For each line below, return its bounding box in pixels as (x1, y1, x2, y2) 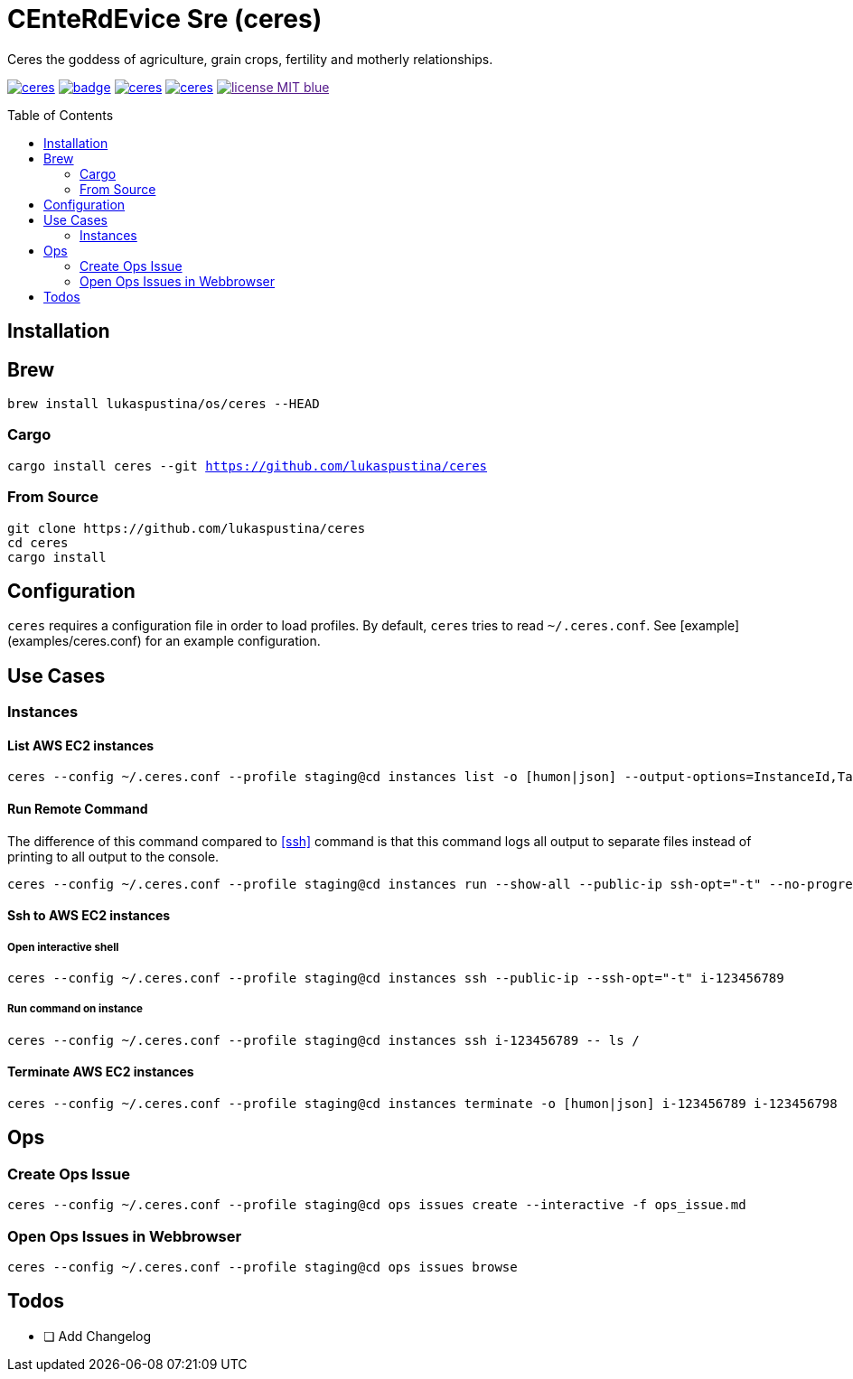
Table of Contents (7, 107, 114, 123)
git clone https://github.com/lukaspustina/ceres (7, 520, 366, 536)
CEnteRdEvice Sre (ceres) (7, 4, 323, 34)
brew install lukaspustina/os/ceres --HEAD (7, 396, 320, 412)
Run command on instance (7, 1002, 143, 1016)
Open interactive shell (7, 940, 119, 954)
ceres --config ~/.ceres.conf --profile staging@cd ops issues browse (7, 1260, 518, 1274)
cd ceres (7, 535, 69, 550)
